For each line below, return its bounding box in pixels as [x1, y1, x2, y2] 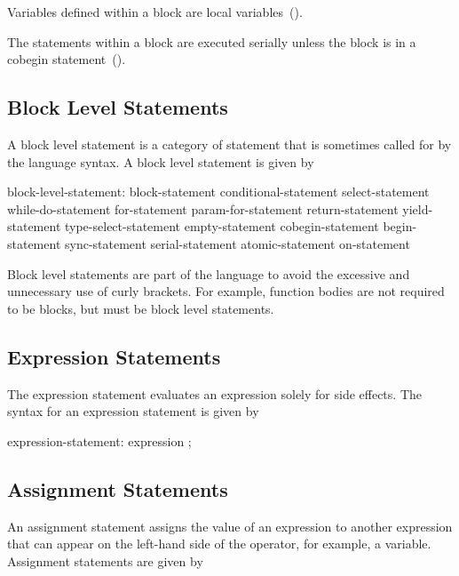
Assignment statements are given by [7, 551, 203, 570]
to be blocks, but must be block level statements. [7, 299, 274, 317]
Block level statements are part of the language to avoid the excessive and [7, 264, 410, 283]
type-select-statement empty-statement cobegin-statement [65, 217, 379, 236]
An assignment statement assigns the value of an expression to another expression [7, 516, 453, 535]
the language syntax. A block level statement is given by [7, 152, 314, 171]
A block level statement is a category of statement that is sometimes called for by [7, 134, 452, 153]
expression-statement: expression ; [7, 431, 192, 450]
